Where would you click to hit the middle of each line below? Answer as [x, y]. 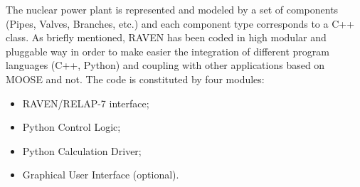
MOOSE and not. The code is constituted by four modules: [135, 79]
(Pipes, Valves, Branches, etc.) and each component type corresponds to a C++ [180, 23]
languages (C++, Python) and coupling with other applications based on [165, 65]
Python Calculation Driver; [82, 150]
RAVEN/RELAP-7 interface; [86, 103]
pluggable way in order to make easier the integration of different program [168, 51]
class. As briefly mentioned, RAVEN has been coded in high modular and [166, 37]
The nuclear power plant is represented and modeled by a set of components [172, 9]
